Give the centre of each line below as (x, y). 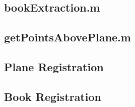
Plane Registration (54, 66)
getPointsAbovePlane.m (67, 37)
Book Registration (53, 96)
